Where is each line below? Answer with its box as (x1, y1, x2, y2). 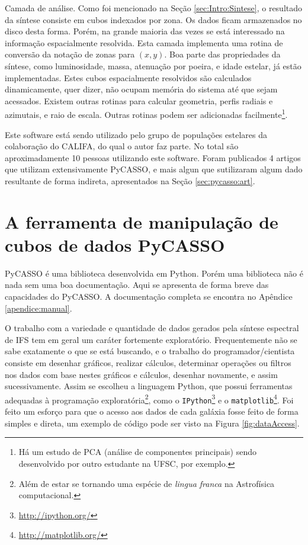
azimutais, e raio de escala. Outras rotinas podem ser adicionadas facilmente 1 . (5, 107, 288, 120)
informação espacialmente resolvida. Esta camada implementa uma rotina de (5, 36, 283, 49)
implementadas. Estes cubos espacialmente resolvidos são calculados (5, 71, 252, 84)
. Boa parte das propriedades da (164, 48, 281, 60)
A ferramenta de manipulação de (5, 209, 278, 233)
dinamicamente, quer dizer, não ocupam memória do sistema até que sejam (5, 83, 278, 95)
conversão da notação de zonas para (5, 48, 135, 60)
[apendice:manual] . (5, 302, 72, 314)
